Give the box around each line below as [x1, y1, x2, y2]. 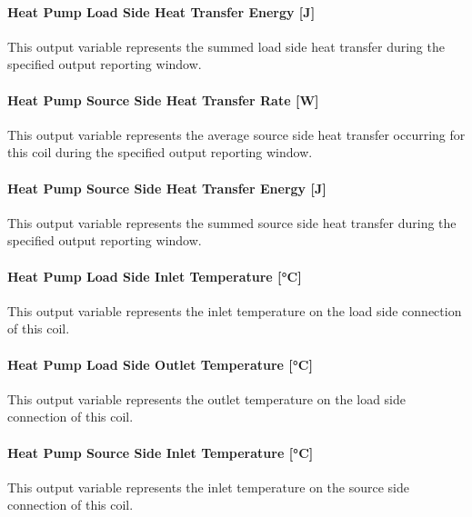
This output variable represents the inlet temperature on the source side [7, 477, 409, 496]
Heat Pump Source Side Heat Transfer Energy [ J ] [7, 178, 326, 197]
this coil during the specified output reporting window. [7, 143, 313, 162]
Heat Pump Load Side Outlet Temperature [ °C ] [7, 354, 313, 373]
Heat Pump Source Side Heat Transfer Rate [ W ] [7, 90, 319, 109]
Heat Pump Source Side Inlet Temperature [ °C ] [7, 442, 314, 462]
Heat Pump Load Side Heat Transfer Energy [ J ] [7, 2, 316, 21]
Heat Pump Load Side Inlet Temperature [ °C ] [7, 266, 302, 285]
